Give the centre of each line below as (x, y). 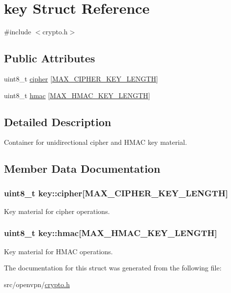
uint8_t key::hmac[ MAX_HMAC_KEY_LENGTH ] (111, 233)
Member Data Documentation (82, 169)
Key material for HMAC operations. (58, 251)
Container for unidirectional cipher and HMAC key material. (96, 142)
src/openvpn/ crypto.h (37, 284)
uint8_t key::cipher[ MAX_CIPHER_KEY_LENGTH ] (116, 193)
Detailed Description (58, 121)
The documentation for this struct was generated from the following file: (113, 268)
